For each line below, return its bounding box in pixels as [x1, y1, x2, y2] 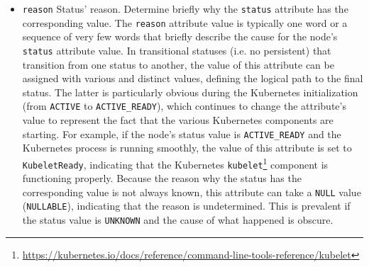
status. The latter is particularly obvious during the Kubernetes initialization [22, 84, 358, 99]
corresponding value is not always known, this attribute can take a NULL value [22, 184, 361, 199]
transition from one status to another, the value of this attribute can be [22, 57, 334, 72]
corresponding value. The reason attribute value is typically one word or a [22, 15, 348, 30]
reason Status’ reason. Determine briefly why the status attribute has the [22, 1, 348, 16]
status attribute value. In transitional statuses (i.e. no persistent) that [22, 42, 331, 57]
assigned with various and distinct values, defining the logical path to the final [22, 71, 363, 86]
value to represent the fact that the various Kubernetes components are [22, 113, 334, 127]
